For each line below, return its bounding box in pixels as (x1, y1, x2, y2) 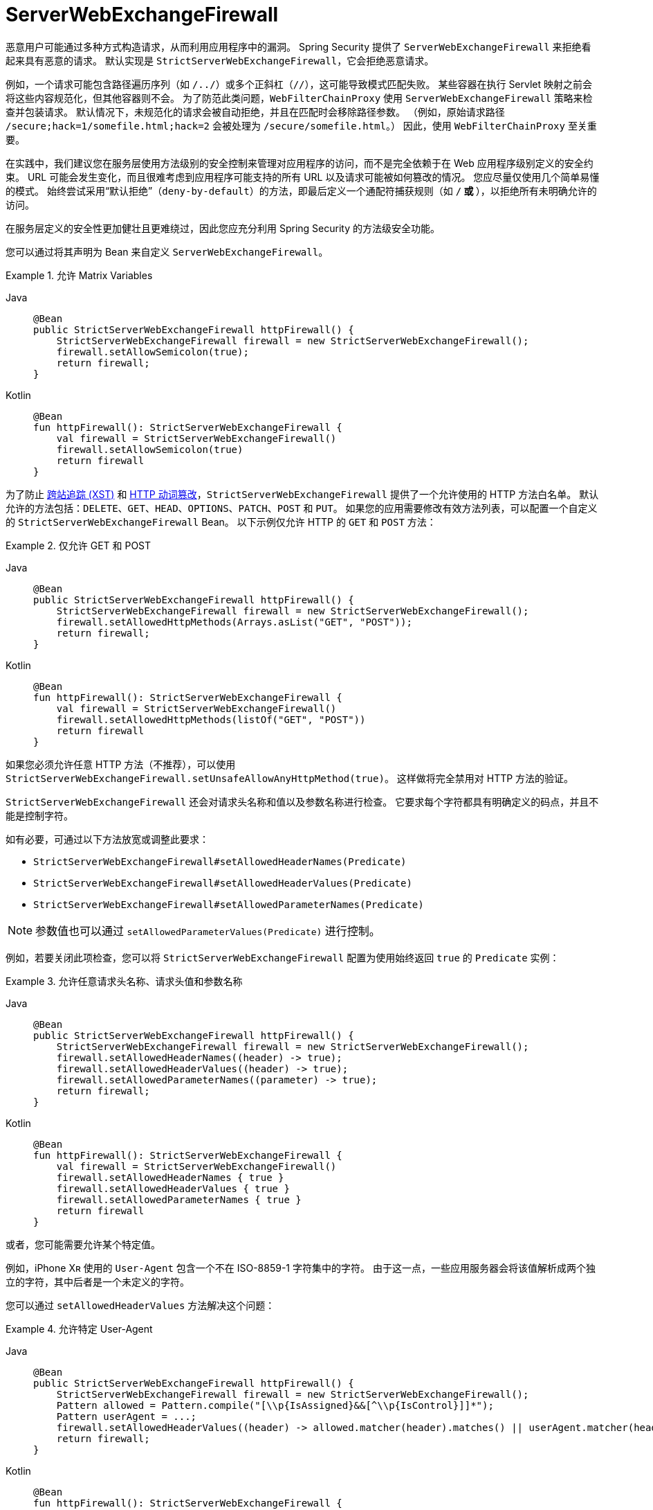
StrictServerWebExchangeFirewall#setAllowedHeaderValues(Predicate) (33, 877, 412, 889)
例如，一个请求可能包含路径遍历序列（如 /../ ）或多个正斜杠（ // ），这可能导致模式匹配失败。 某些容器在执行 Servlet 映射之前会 (6, 78, 593, 90)
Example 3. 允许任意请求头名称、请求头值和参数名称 (6, 975, 243, 987)
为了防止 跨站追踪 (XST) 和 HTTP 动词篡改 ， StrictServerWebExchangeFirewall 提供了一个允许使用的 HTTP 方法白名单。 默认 (6, 488, 599, 500)
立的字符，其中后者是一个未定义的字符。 (6, 1275, 190, 1288)
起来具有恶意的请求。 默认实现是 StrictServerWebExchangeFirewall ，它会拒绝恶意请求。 (6, 54, 434, 66)
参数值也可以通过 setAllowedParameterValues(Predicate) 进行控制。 (35, 923, 380, 938)
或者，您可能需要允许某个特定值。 (6, 1238, 160, 1250)
